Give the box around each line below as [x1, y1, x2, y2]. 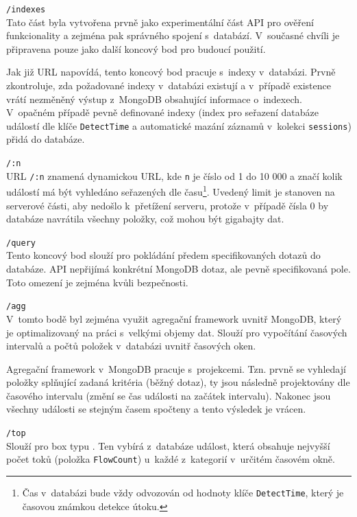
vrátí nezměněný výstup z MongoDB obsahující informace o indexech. [6, 91, 302, 106]
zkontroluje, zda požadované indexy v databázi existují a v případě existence [6, 78, 331, 93]
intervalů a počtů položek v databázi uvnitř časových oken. [6, 338, 256, 353]
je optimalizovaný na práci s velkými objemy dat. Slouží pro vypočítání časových [6, 325, 347, 339]
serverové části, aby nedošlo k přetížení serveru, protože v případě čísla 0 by [6, 198, 329, 212]
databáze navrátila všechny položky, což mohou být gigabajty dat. [6, 211, 284, 226]
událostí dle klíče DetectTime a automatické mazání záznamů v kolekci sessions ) [6, 118, 352, 133]
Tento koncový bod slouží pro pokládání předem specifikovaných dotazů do [6, 248, 321, 262]
